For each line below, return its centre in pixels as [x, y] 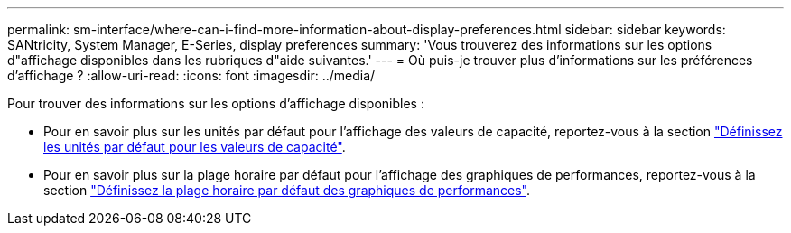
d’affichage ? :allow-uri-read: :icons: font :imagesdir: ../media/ [191, 75]
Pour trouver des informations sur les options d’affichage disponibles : [216, 103]
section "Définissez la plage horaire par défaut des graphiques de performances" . [287, 190]
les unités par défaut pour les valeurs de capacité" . [195, 147]
